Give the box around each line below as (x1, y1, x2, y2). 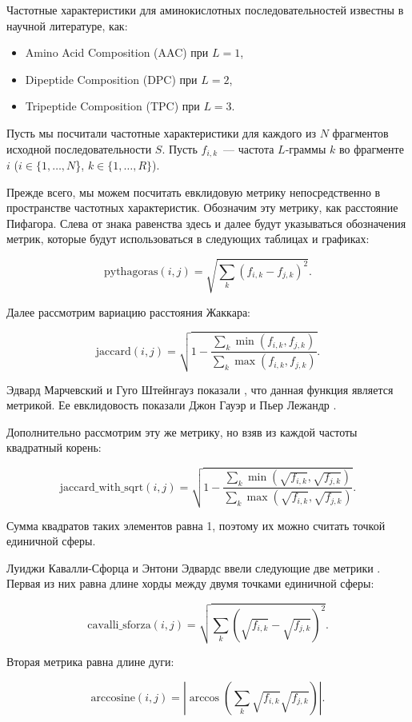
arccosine (90, 692, 135, 704)
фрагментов (332, 124, 389, 141)
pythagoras (104, 265, 158, 277)
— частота (223, 140, 274, 157)
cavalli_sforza (87, 619, 151, 631)
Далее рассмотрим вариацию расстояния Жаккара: (6, 303, 250, 320)
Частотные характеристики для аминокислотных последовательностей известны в (6, 2, 404, 18)
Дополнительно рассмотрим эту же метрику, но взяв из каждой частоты (6, 423, 358, 440)
